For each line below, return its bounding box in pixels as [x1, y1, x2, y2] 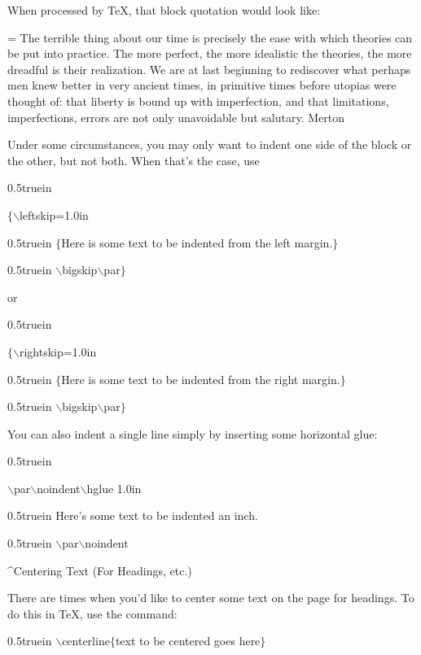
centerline [62, 632, 110, 649]
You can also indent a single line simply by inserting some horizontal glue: [7, 425, 378, 442]
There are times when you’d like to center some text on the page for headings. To [7, 589, 414, 606]
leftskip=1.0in [19, 206, 89, 223]
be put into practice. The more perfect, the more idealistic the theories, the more [7, 45, 412, 62]
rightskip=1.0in [19, 343, 97, 360]
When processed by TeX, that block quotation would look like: [7, 2, 321, 18]
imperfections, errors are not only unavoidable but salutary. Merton [7, 108, 344, 125]
